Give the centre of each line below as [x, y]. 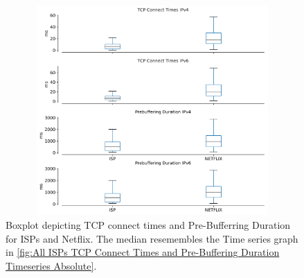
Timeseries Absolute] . [51, 265]
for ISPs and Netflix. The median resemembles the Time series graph [152, 238]
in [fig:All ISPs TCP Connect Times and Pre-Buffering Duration [143, 252]
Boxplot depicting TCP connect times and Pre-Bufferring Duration [148, 224]
